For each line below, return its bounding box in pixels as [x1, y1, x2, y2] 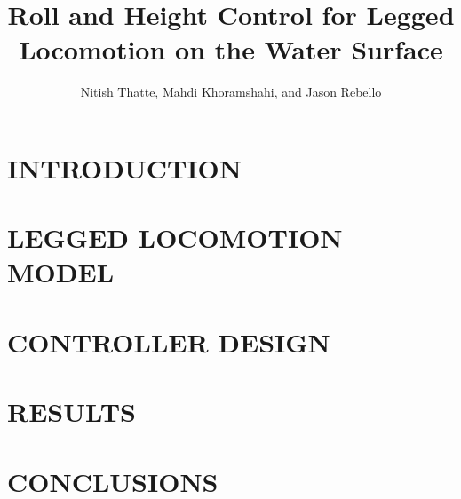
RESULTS [7, 393, 136, 430]
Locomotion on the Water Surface [19, 31, 443, 67]
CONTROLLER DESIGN [7, 323, 330, 360]
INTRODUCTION [7, 149, 242, 186]
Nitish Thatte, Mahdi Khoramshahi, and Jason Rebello [80, 83, 382, 101]
